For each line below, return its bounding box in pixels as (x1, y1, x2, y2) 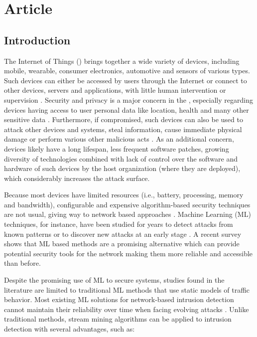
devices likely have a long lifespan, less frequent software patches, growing (4, 143, 229, 154)
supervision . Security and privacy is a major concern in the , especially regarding (4, 94, 253, 105)
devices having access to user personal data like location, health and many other (4, 104, 249, 115)
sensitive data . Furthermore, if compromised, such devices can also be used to (4, 114, 243, 125)
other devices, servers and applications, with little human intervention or (4, 85, 226, 95)
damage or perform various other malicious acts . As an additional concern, (4, 134, 234, 144)
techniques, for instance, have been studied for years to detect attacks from (4, 219, 233, 229)
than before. (4, 258, 41, 268)
